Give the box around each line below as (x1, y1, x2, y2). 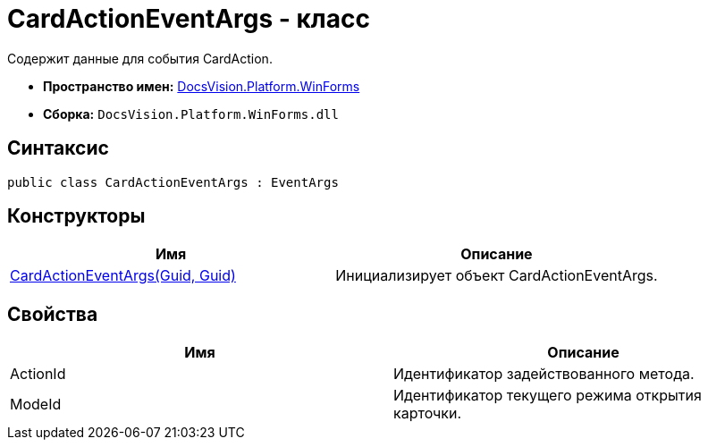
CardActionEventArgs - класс (7, 4, 370, 34)
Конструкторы (7, 205, 146, 228)
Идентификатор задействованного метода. (393, 365, 695, 384)
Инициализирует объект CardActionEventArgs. (335, 266, 658, 285)
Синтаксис (7, 137, 109, 160)
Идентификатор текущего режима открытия (393, 386, 702, 405)
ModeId (10, 395, 62, 414)
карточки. (393, 404, 462, 423)
